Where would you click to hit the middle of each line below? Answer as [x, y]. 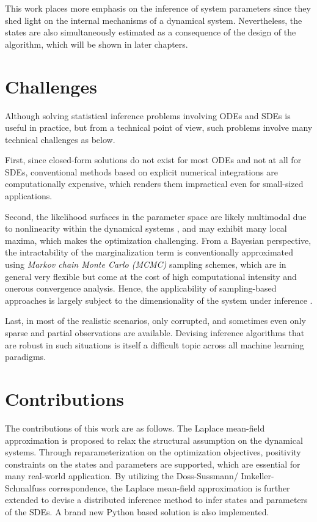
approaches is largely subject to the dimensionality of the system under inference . [159, 300]
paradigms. [26, 357]
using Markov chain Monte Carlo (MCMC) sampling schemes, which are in [146, 264]
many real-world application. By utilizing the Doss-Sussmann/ [122, 476]
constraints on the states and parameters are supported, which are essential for [153, 464]
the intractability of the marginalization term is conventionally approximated [149, 252]
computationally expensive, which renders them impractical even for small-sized [154, 184]
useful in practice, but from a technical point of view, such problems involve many [159, 127]
